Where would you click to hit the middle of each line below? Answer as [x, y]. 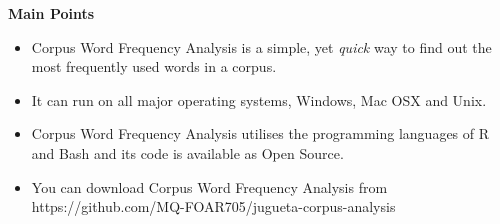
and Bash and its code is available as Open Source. [187, 152]
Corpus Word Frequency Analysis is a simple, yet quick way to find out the [261, 46]
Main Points [51, 13]
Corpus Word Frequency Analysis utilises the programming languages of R [260, 133]
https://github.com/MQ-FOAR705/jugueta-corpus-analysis [213, 206]
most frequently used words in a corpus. [154, 66]
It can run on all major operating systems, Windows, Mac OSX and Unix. [259, 99]
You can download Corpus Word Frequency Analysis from [209, 186]
